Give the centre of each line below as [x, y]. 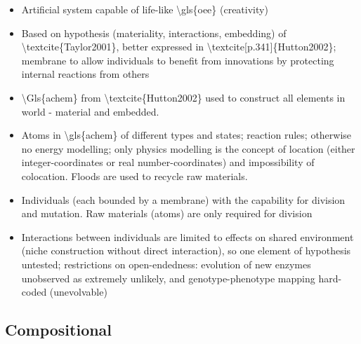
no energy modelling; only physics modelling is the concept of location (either [188, 148]
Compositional [59, 330]
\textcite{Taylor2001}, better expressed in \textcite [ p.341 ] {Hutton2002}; [179, 47]
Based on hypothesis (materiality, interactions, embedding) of [154, 33]
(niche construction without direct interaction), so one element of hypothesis [186, 250]
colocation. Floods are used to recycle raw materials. [134, 176]
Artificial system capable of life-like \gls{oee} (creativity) [145, 9]
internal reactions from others [85, 74]
